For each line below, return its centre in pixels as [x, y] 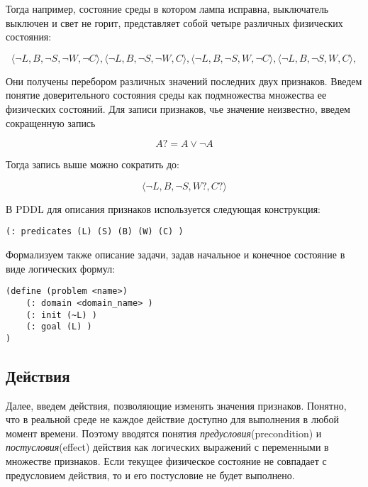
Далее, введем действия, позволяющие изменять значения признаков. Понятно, [176, 405]
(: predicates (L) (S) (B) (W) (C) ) [95, 232]
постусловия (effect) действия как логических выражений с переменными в [167, 447]
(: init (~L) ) [61, 315]
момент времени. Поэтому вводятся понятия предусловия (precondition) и [164, 433]
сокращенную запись [51, 122]
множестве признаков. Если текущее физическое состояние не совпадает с [166, 461]
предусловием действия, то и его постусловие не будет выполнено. [150, 475]
